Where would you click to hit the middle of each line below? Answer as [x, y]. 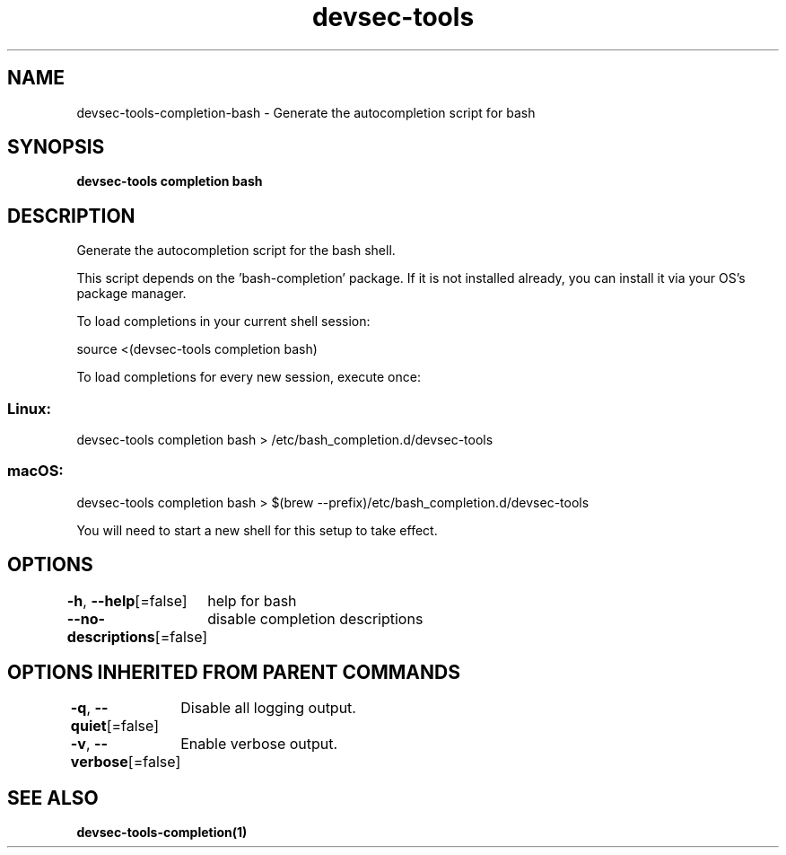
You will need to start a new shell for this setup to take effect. [257, 530]
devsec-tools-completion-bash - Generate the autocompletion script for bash [306, 112]
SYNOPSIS [56, 147]
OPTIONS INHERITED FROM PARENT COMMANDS [234, 673]
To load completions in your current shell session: [223, 322]
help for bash [252, 600]
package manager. [131, 294]
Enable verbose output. [259, 744]
